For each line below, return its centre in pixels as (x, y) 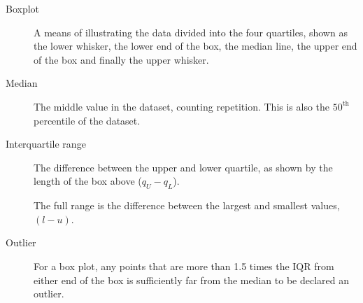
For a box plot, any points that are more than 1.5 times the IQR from (184, 266)
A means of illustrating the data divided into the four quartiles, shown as (191, 32)
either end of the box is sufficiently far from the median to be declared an (192, 280)
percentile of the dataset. (87, 120)
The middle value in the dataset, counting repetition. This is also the (182, 106)
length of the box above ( (88, 181)
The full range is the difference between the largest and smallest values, (187, 205)
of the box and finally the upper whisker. (121, 59)
